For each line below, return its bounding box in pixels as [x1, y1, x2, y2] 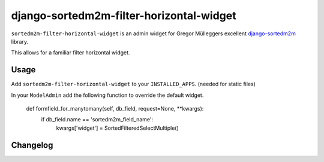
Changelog [11, 140, 53, 150]
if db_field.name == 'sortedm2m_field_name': [41, 116, 153, 123]
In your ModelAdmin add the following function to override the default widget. [11, 91, 204, 99]
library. [11, 38, 29, 45]
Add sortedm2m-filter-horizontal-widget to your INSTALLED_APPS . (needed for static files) [11, 81, 256, 88]
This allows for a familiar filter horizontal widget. [11, 49, 130, 56]
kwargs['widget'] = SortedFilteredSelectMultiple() [56, 124, 179, 132]
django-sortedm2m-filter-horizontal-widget [11, 9, 236, 22]
